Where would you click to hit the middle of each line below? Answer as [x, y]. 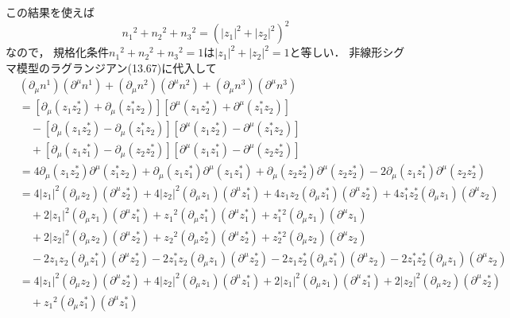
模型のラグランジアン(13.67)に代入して [116, 67]
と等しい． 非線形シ [342, 52]
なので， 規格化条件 [58, 52]
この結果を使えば [50, 12]
